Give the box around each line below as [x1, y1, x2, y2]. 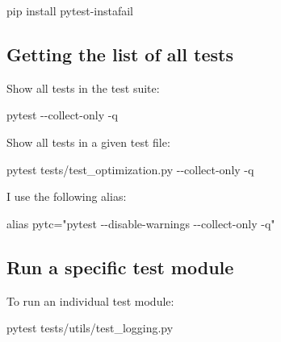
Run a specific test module [6, 254, 234, 279]
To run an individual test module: [6, 292, 174, 309]
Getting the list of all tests [6, 41, 233, 66]
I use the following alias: [6, 188, 127, 205]
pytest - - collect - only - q [6, 106, 118, 123]
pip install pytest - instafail [6, 2, 134, 19]
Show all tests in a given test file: [6, 133, 170, 150]
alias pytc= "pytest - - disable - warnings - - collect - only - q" [6, 215, 275, 231]
